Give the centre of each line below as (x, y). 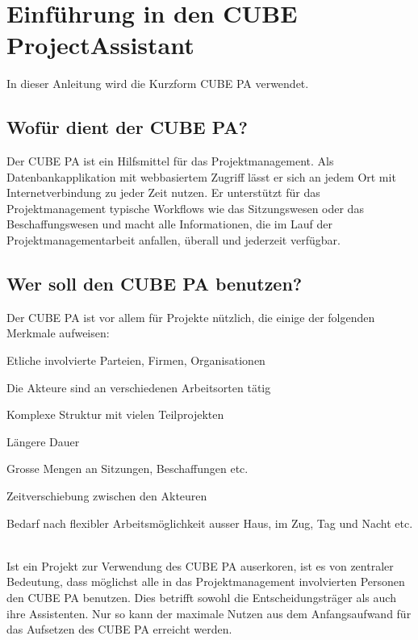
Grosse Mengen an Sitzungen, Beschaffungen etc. (127, 468)
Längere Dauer (43, 441)
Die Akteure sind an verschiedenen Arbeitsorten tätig (139, 387)
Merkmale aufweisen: (58, 333)
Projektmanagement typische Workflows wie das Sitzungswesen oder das (185, 208)
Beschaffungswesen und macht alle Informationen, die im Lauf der (169, 224)
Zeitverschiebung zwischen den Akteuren (107, 496)
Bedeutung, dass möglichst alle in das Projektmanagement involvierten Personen (206, 581)
